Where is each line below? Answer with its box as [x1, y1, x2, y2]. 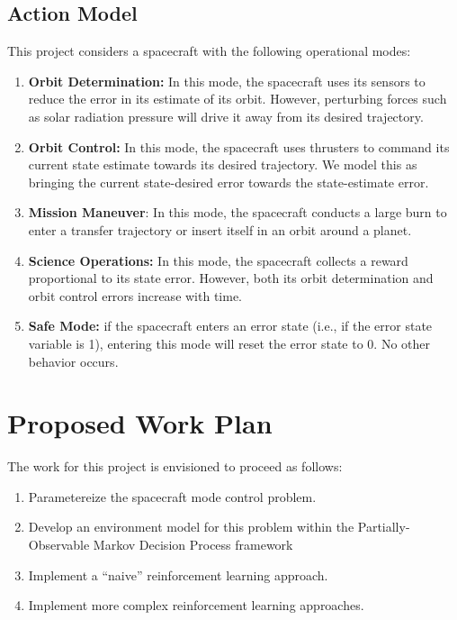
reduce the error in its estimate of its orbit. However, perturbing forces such [28, 89, 447, 108]
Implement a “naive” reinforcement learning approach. [28, 565, 328, 584]
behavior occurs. [28, 351, 119, 370]
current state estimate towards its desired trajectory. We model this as [28, 155, 417, 174]
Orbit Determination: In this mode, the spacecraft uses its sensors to [28, 71, 426, 90]
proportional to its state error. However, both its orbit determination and [28, 269, 434, 287]
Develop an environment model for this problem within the [28, 517, 354, 536]
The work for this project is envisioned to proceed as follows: [7, 457, 343, 476]
